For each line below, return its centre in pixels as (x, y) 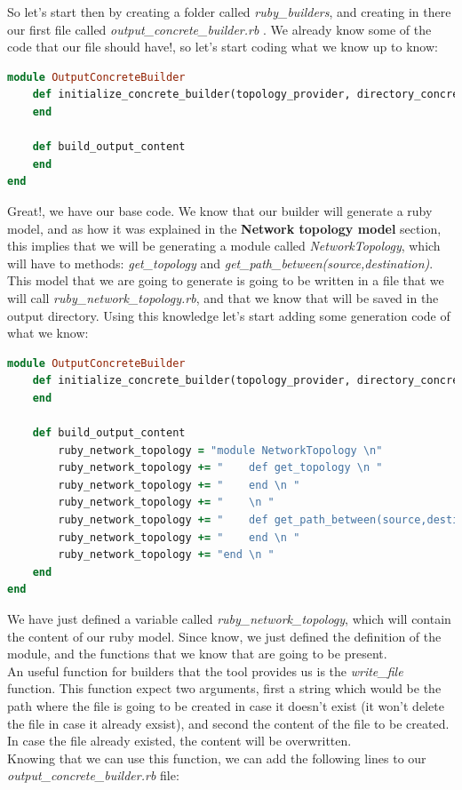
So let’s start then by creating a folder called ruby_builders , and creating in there (229, 12)
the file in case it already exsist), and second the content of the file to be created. (228, 723)
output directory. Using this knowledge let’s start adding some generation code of (229, 315)
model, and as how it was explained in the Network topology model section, (224, 228)
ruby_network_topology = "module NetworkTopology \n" (220, 450)
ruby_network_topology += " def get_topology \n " (220, 468)
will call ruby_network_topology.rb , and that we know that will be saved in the (223, 297)
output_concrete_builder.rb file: (93, 775)
